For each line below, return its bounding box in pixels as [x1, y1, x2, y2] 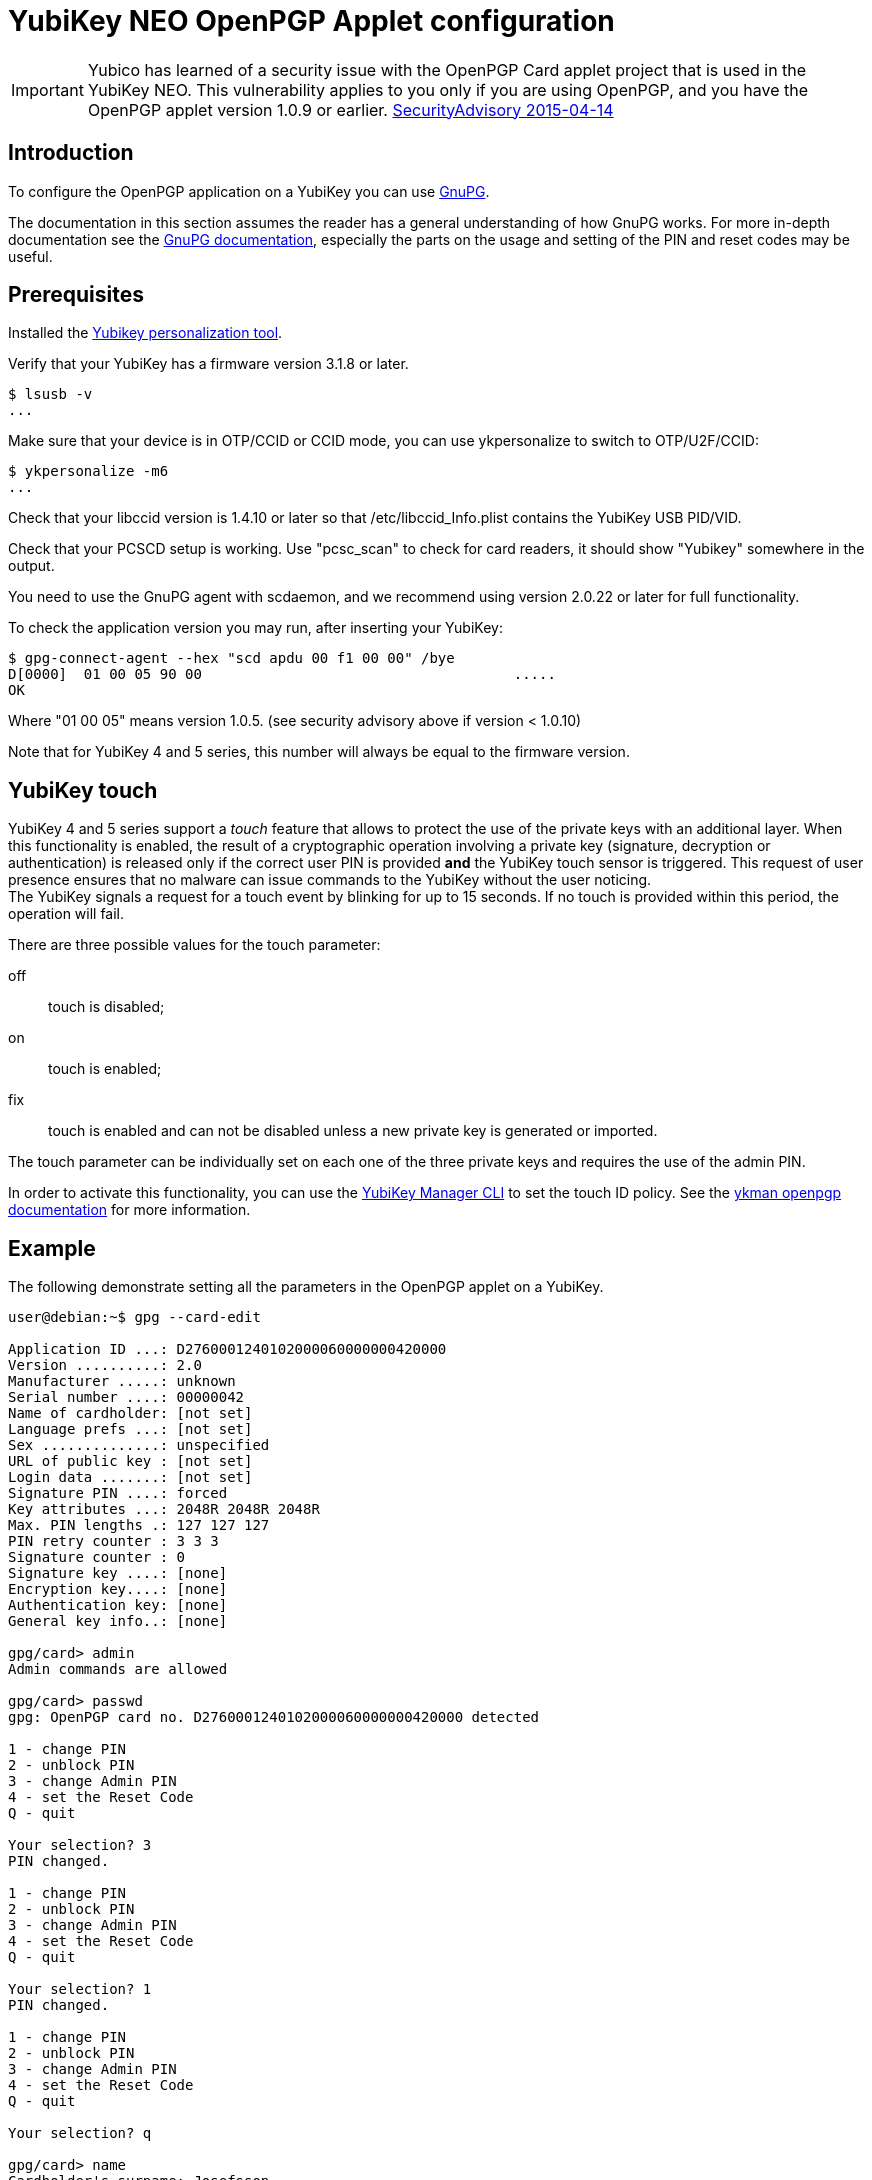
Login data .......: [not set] [8, 1469, 253, 1486]
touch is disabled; [48, 998, 165, 1016]
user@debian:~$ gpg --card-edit [8, 1309, 261, 1326]
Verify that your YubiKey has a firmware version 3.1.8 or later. [8, 355, 409, 373]
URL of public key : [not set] [8, 1453, 253, 1470]
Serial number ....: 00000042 [8, 1389, 245, 1406]
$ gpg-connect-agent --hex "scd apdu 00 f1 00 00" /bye [8, 650, 455, 667]
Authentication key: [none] [8, 1597, 228, 1614]
